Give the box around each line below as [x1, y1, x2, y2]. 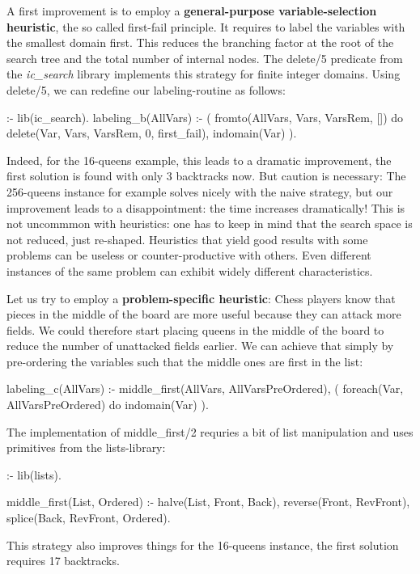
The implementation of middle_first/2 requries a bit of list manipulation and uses [6, 423, 414, 440]
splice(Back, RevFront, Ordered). [6, 509, 171, 526]
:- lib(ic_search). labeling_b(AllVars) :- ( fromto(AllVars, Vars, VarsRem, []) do [6, 108, 404, 125]
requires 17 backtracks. [6, 552, 120, 569]
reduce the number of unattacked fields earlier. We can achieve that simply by [6, 337, 394, 354]
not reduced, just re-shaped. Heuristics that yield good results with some [6, 230, 368, 247]
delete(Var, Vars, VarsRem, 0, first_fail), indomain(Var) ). [6, 125, 297, 141]
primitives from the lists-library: [6, 439, 166, 456]
